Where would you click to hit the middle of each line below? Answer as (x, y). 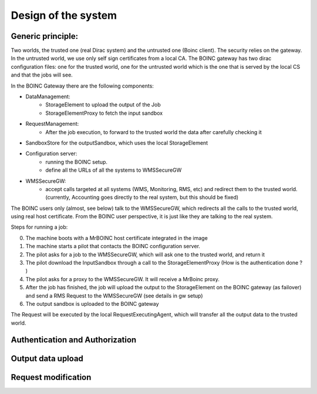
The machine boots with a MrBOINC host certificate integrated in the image (117, 238)
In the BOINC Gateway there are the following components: (82, 86)
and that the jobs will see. (42, 75)
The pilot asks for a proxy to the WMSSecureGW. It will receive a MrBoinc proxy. (123, 279)
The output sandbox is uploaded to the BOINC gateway (92, 304)
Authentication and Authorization (74, 340)
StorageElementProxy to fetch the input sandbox (104, 113)
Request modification (51, 377)
